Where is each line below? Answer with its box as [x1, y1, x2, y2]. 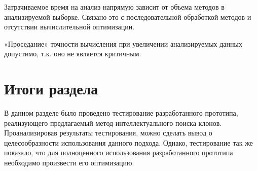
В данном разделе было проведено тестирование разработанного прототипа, [4, 108, 238, 118]
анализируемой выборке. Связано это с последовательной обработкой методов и [4, 11, 251, 22]
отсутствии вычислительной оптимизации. [4, 21, 135, 32]
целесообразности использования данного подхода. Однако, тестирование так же [4, 137, 253, 148]
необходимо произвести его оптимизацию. [4, 157, 134, 168]
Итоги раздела [4, 78, 98, 99]
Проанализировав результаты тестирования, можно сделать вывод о [4, 127, 212, 138]
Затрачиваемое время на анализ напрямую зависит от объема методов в [4, 2, 225, 12]
